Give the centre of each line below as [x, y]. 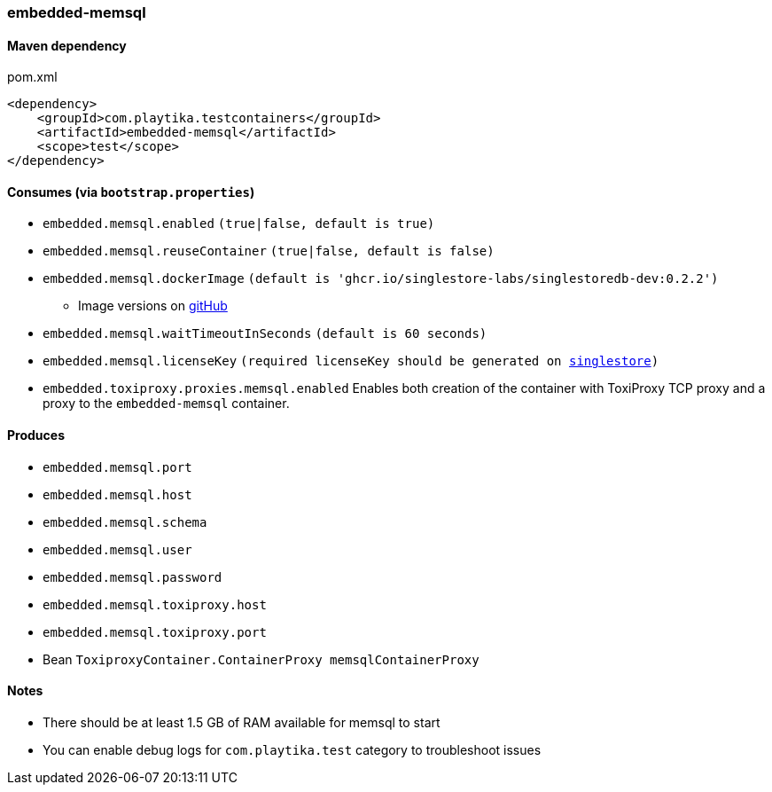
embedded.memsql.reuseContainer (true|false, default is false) [269, 251]
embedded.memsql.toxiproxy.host [155, 604]
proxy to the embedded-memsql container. [166, 404]
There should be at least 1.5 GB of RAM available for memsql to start [242, 722]
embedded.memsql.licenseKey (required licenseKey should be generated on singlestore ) [351, 361]
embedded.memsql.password [133, 577]
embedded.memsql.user [117, 549]
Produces [36, 435]
